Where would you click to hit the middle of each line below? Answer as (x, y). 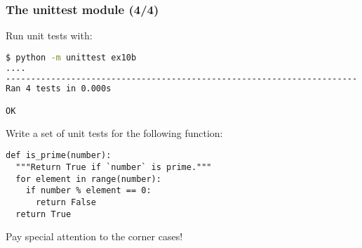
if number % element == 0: (88, 191)
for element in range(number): (88, 179)
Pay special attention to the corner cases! (94, 236)
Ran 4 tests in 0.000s (59, 89)
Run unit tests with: (49, 35)
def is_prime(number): (59, 156)
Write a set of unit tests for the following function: (114, 132)
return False (66, 203)
